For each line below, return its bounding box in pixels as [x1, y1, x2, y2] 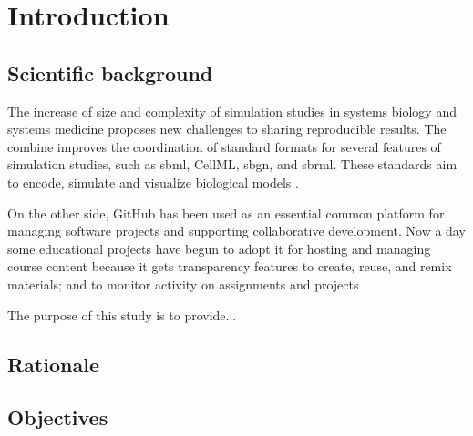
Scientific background [7, 58, 213, 86]
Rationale [7, 350, 99, 378]
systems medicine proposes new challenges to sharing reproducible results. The [7, 119, 447, 138]
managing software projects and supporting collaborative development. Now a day [7, 221, 466, 240]
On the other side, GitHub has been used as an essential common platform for [7, 203, 445, 222]
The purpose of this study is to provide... [7, 305, 237, 324]
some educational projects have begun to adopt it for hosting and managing [7, 238, 431, 258]
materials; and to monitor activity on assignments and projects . [7, 274, 367, 293]
